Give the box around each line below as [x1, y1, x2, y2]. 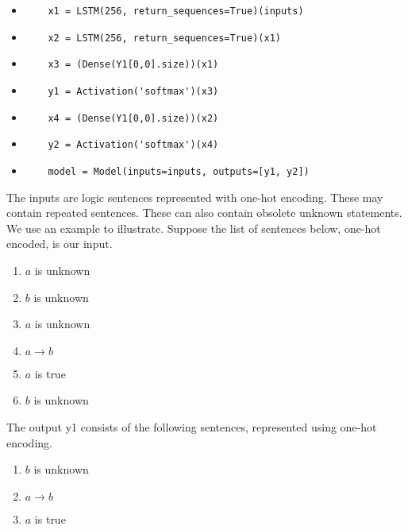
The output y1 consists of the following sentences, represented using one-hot [6, 418, 377, 435]
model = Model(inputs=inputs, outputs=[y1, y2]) [48, 165, 310, 177]
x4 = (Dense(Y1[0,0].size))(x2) [48, 112, 219, 124]
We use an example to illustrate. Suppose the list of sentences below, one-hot [6, 219, 381, 236]
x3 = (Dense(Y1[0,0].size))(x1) [48, 59, 219, 71]
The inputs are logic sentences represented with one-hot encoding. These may [6, 188, 383, 205]
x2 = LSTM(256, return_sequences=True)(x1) [48, 32, 281, 44]
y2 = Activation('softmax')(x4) [48, 139, 219, 151]
